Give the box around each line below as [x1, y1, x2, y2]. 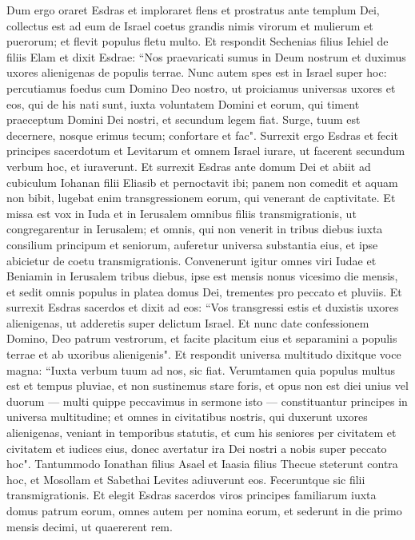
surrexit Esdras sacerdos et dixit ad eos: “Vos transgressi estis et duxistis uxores [6, 299, 399, 316]
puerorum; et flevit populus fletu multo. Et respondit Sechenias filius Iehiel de [6, 33, 389, 50]
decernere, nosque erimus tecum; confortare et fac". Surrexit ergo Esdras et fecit [6, 126, 398, 143]
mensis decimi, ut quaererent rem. [6, 518, 173, 534]
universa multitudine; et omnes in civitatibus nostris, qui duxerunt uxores [6, 408, 368, 425]
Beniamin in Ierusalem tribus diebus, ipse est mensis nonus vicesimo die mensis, [6, 268, 398, 284]
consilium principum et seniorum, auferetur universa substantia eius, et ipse [6, 236, 378, 252]
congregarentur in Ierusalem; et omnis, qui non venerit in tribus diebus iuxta [6, 220, 383, 237]
